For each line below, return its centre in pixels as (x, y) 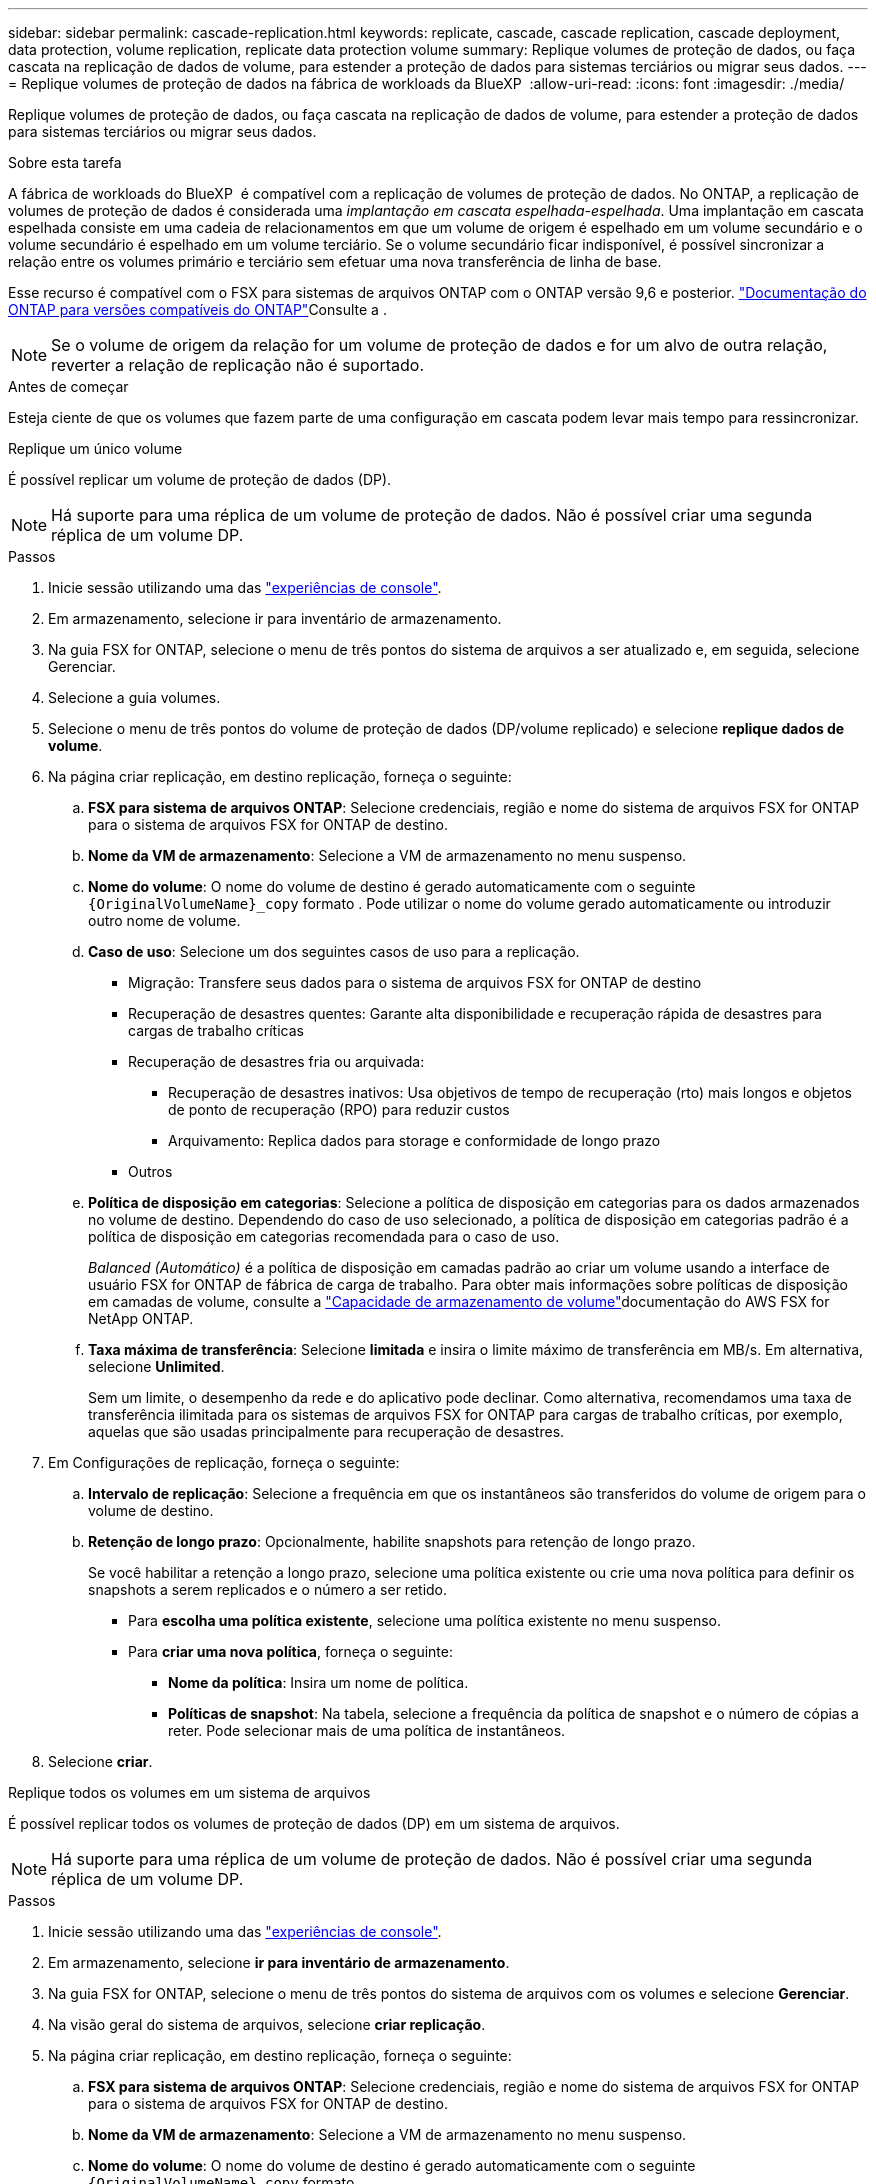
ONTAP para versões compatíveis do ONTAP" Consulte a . (197, 309)
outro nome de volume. (164, 920)
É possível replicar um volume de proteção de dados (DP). (200, 479)
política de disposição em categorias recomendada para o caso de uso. (324, 1236)
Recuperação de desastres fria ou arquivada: (276, 1061)
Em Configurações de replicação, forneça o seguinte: (224, 1462)
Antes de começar (68, 386)
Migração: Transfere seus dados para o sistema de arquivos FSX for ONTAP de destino (415, 982)
